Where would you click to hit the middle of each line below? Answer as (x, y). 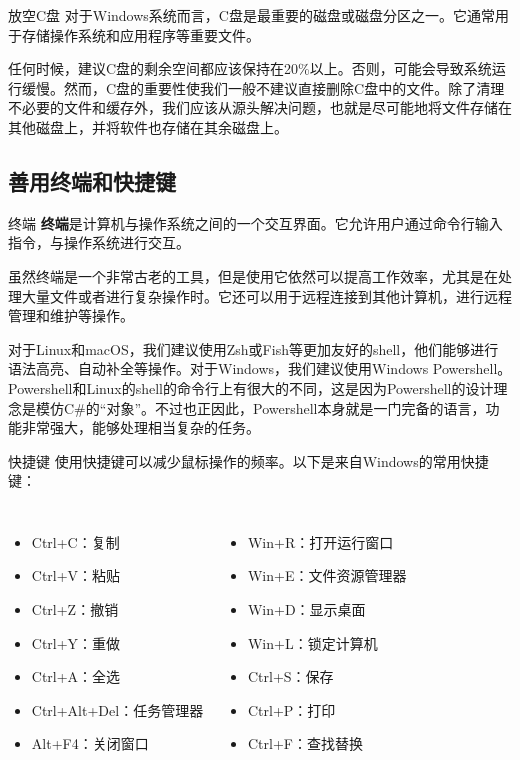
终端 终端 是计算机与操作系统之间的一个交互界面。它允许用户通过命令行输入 (255, 222)
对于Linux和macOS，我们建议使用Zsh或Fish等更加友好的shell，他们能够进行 (253, 348)
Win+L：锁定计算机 (312, 642)
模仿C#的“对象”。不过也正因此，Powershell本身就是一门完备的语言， (260, 407)
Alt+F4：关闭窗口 (90, 743)
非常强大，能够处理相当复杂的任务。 (140, 427)
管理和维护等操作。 (71, 315)
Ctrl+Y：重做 (76, 642)
